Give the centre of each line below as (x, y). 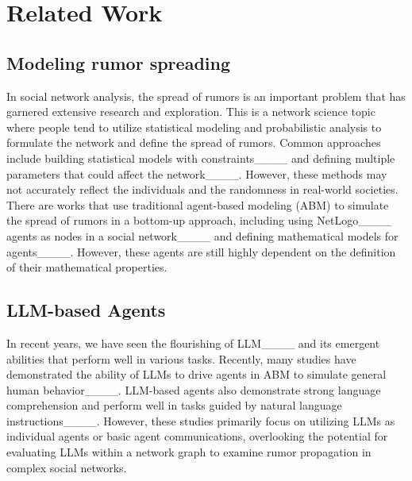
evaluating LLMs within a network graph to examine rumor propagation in (189, 452)
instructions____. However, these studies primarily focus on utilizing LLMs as (201, 420)
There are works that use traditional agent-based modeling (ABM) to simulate (198, 204)
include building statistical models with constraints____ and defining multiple (201, 158)
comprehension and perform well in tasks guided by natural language (174, 405)
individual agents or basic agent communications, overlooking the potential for (197, 436)
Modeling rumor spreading (118, 62)
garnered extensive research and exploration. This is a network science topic (191, 112)
